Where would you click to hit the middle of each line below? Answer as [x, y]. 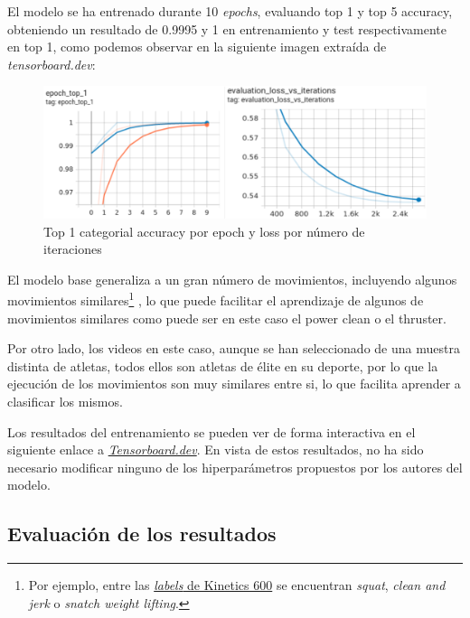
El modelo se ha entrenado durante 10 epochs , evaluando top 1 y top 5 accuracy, [230, 11]
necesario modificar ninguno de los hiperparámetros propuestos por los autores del [235, 467]
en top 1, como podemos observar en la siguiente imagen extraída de [197, 47]
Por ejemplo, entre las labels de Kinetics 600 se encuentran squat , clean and [237, 585]
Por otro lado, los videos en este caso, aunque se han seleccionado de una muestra [234, 348]
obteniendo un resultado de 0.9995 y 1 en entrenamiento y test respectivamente [227, 28]
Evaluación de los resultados [142, 534]
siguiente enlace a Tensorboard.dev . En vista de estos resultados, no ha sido [216, 449]
